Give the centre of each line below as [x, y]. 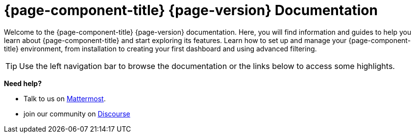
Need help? [23, 83]
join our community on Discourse [77, 114]
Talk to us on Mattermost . [65, 98]
